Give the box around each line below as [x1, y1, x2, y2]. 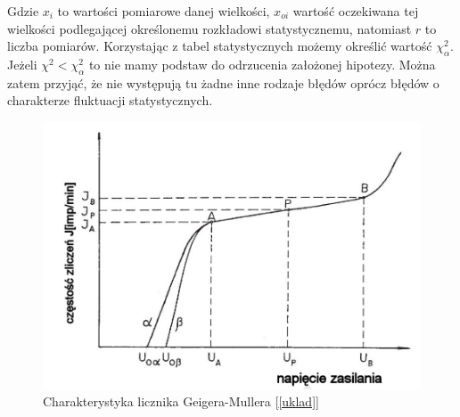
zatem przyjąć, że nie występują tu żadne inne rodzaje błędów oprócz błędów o [7, 73, 439, 92]
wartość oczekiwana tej [292, 2, 419, 20]
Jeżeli [7, 54, 37, 73]
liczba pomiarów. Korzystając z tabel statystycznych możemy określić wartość [7, 37, 432, 55]
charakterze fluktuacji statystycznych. [7, 91, 213, 110]
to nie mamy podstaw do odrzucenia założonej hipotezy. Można [88, 54, 436, 73]
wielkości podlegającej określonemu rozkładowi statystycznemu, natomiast [7, 19, 412, 37]
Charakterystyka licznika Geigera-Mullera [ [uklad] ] [43, 392, 319, 411]
